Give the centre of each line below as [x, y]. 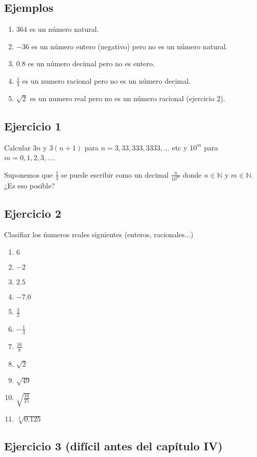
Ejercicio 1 [33, 126]
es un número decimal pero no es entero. [91, 63]
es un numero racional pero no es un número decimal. [106, 80]
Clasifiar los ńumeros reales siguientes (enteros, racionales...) [99, 234]
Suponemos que [28, 174]
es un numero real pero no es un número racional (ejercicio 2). [127, 98]
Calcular [17, 147]
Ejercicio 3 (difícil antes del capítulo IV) [113, 446]
